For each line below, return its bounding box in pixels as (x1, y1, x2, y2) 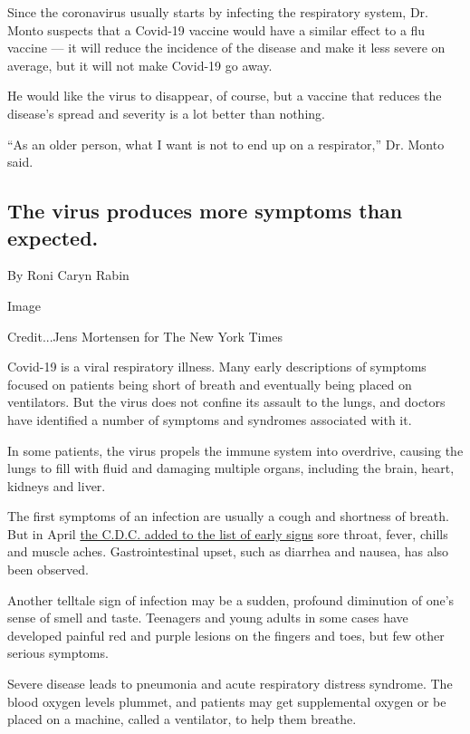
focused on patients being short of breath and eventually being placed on (7, 374, 412, 393)
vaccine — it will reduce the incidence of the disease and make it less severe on (7, 38, 446, 57)
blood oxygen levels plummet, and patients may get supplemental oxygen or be (7, 691, 446, 710)
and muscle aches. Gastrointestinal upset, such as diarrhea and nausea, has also (7, 542, 449, 561)
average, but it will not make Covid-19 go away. (7, 55, 273, 74)
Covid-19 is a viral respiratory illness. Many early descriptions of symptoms (7, 357, 427, 376)
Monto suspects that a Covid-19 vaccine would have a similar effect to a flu (7, 20, 426, 39)
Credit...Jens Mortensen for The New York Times (7, 326, 283, 345)
